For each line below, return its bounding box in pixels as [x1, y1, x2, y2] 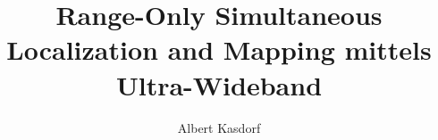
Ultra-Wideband [115, 66, 323, 103]
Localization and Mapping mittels [6, 31, 432, 68]
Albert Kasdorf [177, 118, 261, 136]
